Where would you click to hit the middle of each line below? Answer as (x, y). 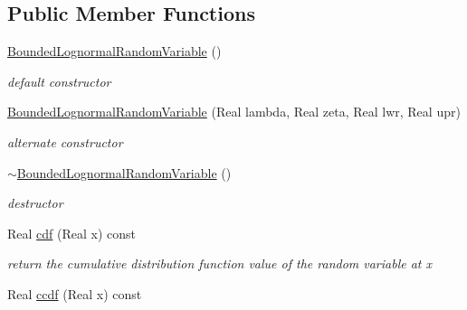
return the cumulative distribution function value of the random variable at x (220, 263)
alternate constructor (65, 141)
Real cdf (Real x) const (72, 233)
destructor (35, 203)
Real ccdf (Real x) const (75, 293)
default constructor (59, 81)
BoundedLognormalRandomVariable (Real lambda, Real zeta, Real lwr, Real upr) (234, 112)
